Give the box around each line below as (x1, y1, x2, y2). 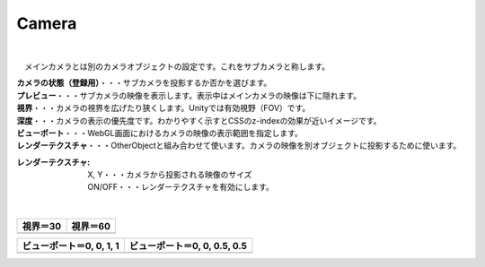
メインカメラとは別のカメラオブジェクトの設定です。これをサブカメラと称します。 (23, 61, 331, 72)
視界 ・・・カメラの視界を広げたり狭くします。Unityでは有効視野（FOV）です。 (16, 103, 311, 114)
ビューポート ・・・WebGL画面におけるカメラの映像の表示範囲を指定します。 (16, 127, 303, 138)
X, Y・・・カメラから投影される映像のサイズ (87, 169, 252, 180)
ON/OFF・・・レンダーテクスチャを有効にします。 (87, 182, 274, 193)
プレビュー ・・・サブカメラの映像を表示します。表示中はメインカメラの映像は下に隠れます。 (16, 90, 362, 100)
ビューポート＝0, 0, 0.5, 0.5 (128, 240, 247, 253)
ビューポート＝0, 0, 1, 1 (22, 240, 120, 253)
